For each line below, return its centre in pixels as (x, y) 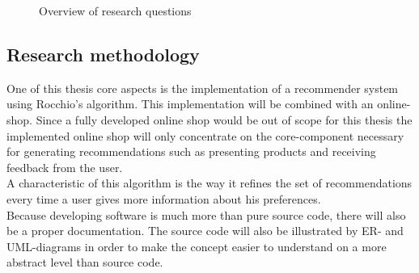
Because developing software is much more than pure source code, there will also (206, 214)
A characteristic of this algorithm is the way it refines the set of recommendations (209, 183)
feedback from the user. (65, 167)
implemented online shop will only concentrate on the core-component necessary (205, 135)
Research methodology (103, 54)
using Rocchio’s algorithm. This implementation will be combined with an (190, 104)
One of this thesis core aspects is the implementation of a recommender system (203, 88)
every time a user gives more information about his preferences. (164, 198)
